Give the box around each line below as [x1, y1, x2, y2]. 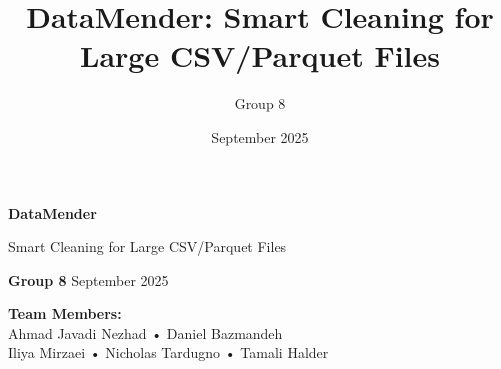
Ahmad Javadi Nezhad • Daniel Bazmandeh [8, 322, 283, 343]
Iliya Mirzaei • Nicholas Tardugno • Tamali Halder [8, 342, 329, 363]
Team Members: [8, 303, 122, 324]
